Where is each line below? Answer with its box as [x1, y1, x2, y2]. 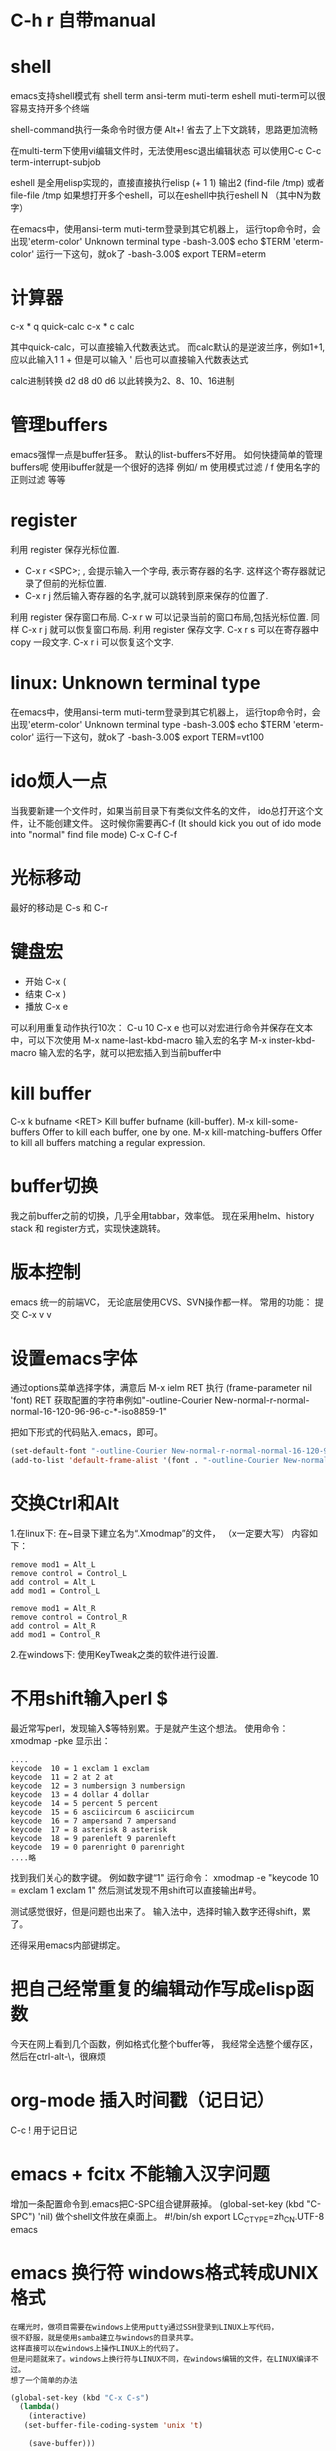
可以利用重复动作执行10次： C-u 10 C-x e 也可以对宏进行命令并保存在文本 [10, 1021, 313, 1033]
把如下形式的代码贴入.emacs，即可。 [10, 1426, 163, 1438]
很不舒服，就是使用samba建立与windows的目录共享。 [10, 2332, 198, 2343]
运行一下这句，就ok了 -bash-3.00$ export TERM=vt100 [36, 731, 265, 743]
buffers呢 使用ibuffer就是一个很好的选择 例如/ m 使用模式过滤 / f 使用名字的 [10, 461, 321, 473]
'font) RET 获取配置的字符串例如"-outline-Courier [10, 1394, 213, 1406]
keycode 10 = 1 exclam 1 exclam [10, 1764, 150, 1774]
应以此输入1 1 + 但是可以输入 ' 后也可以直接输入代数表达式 [10, 354, 249, 366]
